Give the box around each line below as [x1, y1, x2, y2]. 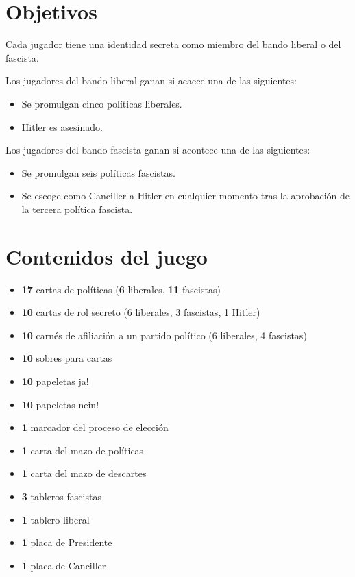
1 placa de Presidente [21, 535, 112, 550]
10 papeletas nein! [21, 397, 99, 411]
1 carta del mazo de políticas [21, 443, 144, 457]
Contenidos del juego [5, 242, 208, 270]
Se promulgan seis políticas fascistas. [21, 165, 175, 180]
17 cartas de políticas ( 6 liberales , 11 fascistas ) [21, 282, 221, 296]
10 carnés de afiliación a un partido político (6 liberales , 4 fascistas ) [21, 328, 307, 342]
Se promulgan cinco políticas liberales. [21, 96, 182, 110]
